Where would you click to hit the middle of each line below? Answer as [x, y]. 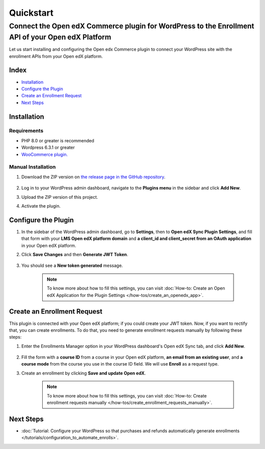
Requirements [26, 131]
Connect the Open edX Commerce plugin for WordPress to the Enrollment [132, 26]
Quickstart [31, 13]
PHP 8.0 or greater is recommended [58, 140]
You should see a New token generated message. [72, 265]
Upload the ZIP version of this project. [60, 197]
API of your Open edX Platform [60, 37]
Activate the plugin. [41, 206]
